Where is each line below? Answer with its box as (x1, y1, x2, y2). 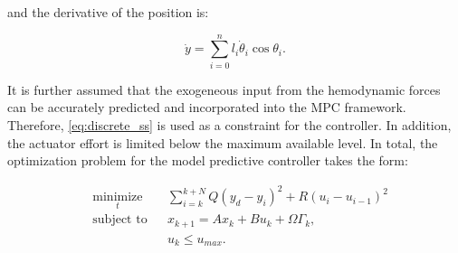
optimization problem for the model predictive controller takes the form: (7, 151, 408, 170)
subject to (92, 213, 148, 227)
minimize (92, 191, 143, 204)
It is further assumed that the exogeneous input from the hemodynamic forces (7, 80, 441, 98)
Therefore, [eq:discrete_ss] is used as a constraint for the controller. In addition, (7, 115, 452, 134)
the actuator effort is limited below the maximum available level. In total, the (7, 133, 438, 152)
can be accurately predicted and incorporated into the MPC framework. (7, 98, 406, 117)
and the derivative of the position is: (7, 3, 209, 21)
